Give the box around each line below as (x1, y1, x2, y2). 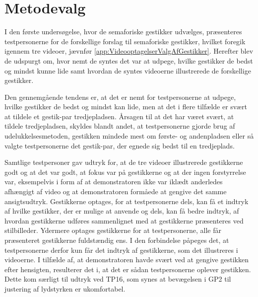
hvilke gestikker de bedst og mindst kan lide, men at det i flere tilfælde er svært (4, 101, 247, 112)
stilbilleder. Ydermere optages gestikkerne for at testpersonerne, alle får (4, 225, 222, 235)
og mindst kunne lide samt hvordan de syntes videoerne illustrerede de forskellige (4, 65, 251, 75)
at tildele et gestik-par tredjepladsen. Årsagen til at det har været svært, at (4, 111, 234, 121)
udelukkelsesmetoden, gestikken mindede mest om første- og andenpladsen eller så (4, 131, 254, 141)
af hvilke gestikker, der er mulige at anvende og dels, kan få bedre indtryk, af (4, 206, 239, 216)
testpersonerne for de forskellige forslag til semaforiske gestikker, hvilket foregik (4, 36, 246, 46)
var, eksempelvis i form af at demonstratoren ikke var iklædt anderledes (4, 176, 223, 187)
